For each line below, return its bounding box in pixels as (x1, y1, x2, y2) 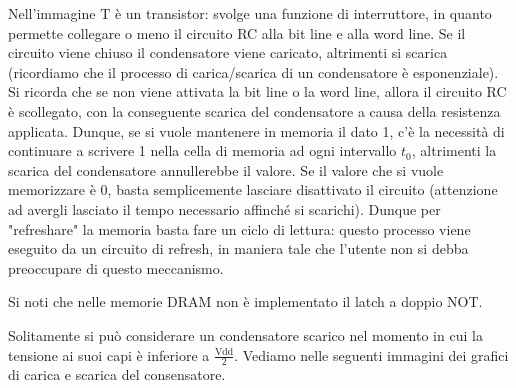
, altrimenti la (411, 140, 497, 161)
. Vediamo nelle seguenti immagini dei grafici (234, 344, 509, 365)
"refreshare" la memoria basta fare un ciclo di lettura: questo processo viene (8, 218, 471, 239)
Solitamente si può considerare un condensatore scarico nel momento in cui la (8, 324, 483, 345)
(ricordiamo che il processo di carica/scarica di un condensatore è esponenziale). (8, 61, 499, 82)
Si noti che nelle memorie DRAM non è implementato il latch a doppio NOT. (8, 291, 483, 312)
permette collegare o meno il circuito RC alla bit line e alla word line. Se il (8, 22, 466, 43)
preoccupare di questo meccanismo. (8, 257, 224, 278)
